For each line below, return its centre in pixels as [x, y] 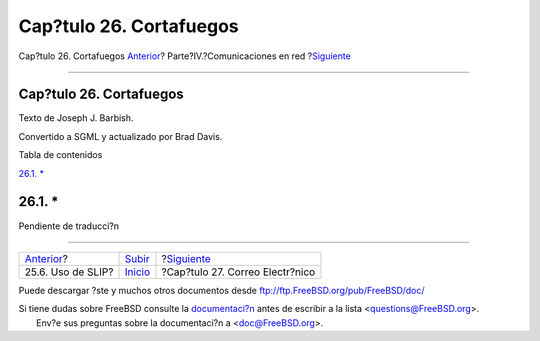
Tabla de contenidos [60, 155]
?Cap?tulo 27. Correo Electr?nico [238, 272]
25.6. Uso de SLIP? [69, 272]
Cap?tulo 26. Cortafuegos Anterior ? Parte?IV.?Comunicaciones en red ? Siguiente [185, 56]
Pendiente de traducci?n [69, 226]
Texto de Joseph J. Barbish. [76, 118]
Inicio [137, 272]
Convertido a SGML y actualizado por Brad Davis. [120, 136]
